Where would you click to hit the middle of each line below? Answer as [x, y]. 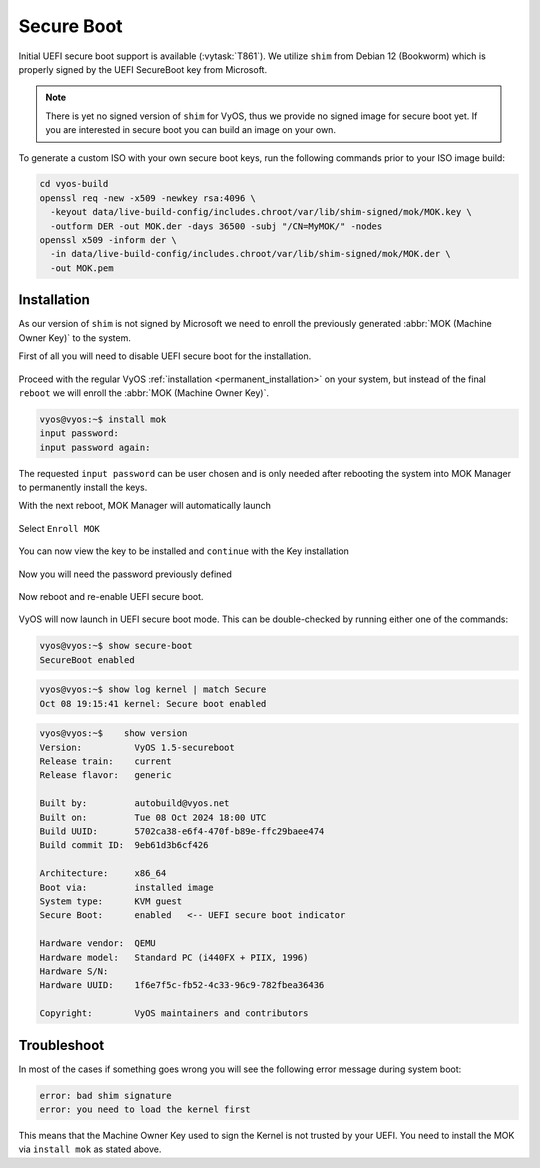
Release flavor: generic [105, 775]
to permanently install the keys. [83, 487]
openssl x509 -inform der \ [108, 240]
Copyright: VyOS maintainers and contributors [174, 1013]
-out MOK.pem [82, 268]
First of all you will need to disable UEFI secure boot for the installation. [165, 356]
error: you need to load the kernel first [145, 1109]
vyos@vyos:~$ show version [113, 733]
